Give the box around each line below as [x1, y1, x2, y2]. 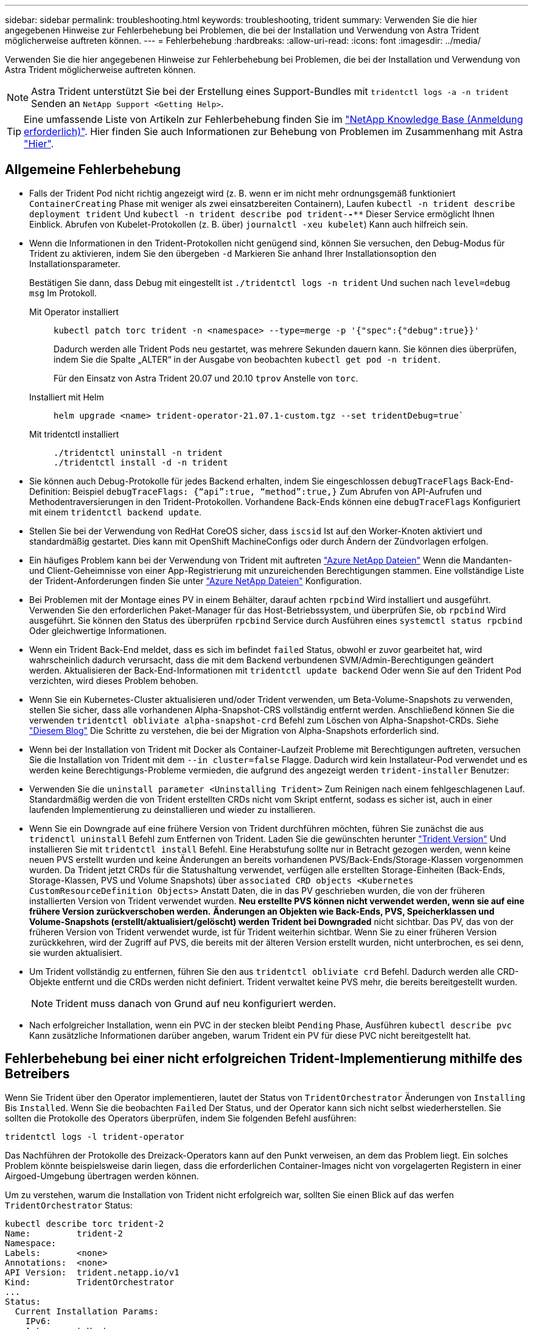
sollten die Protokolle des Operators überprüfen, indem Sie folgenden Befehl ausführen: [5, 1112, 357, 1123]
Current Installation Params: [15, 1306, 159, 1316]
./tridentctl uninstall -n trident [54, 447, 223, 458]
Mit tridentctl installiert [29, 428, 119, 439]
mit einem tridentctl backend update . [29, 506, 202, 517]
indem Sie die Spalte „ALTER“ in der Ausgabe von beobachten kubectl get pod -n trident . [54, 354, 441, 365]
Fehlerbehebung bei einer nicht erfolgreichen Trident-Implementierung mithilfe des [5, 1051, 523, 1067]
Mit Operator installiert [29, 306, 119, 317]
